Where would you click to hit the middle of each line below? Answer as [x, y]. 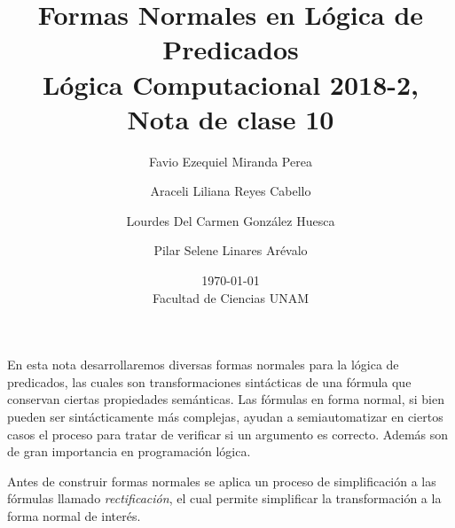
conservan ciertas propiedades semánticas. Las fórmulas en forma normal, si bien [226, 399]
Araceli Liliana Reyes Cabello [231, 191]
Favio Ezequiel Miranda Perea [231, 161]
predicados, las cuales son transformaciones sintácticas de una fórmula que [209, 381]
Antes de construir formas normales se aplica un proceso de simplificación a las [222, 481]
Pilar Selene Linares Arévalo [231, 250]
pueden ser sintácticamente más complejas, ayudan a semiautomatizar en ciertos [225, 417]
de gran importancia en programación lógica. [129, 451]
